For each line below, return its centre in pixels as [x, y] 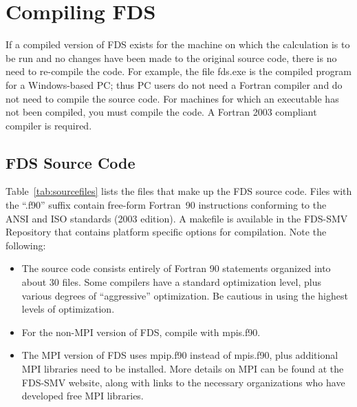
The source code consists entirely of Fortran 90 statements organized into [176, 268]
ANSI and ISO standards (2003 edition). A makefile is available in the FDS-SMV [177, 218]
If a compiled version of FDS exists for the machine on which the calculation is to [178, 44]
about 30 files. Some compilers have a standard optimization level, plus [171, 282]
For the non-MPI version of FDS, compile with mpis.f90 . [141, 332]
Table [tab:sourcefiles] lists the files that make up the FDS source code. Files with [179, 191]
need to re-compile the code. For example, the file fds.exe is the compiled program [178, 71]
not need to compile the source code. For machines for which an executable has [172, 98]
